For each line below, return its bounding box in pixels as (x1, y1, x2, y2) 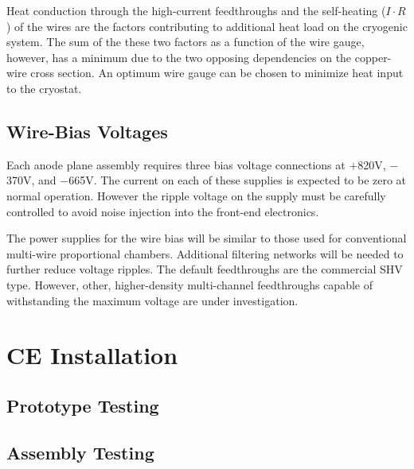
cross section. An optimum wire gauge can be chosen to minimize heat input (30, 64, 404, 81)
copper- (354, 48, 392, 65)
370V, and (6, 172, 57, 188)
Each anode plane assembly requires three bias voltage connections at (6, 156, 346, 172)
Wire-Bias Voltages (6, 118, 168, 143)
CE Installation (6, 339, 178, 371)
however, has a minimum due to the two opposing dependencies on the (6, 48, 352, 65)
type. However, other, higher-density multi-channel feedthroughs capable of (6, 276, 373, 293)
